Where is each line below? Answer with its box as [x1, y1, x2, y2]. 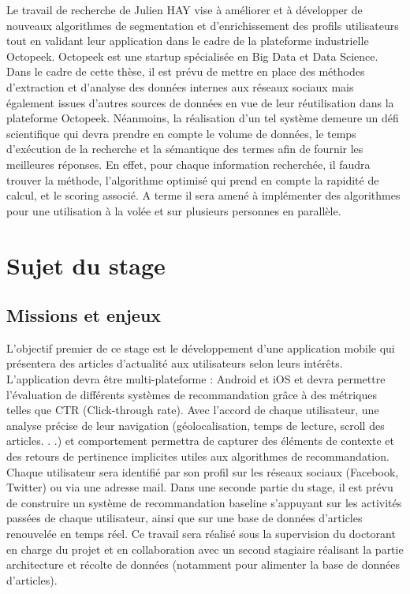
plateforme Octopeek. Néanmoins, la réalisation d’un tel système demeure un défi [6, 110, 399, 126]
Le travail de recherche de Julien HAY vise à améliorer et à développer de [6, 2, 363, 17]
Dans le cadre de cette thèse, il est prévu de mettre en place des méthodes [6, 63, 365, 80]
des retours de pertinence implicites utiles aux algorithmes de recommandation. [6, 448, 389, 465]
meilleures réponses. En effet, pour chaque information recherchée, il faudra [6, 155, 371, 172]
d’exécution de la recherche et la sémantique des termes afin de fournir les [6, 140, 363, 157]
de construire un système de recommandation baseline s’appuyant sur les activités [6, 494, 402, 510]
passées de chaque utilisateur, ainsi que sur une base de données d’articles [6, 510, 363, 526]
